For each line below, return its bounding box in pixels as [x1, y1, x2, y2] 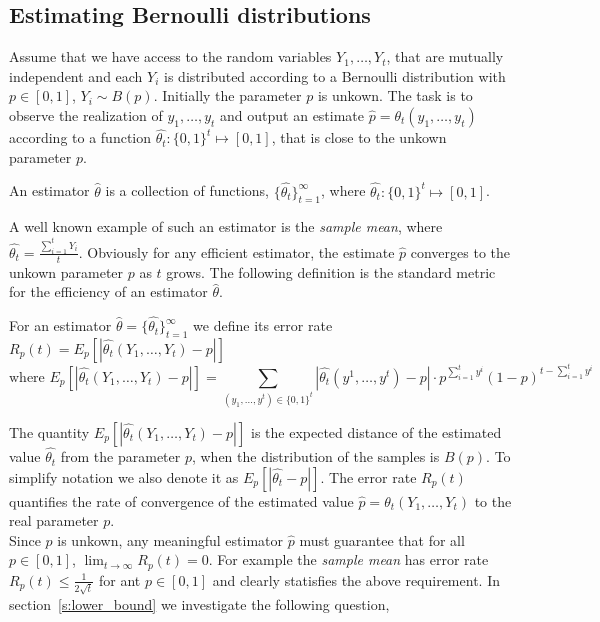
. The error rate [320, 466, 417, 487]
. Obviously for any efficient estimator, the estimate [78, 241, 395, 262]
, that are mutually [386, 46, 504, 67]
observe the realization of [9, 104, 163, 125]
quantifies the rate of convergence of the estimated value [9, 490, 354, 511]
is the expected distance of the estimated [250, 421, 502, 442]
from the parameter [60, 446, 181, 467]
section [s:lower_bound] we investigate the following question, [9, 593, 390, 614]
